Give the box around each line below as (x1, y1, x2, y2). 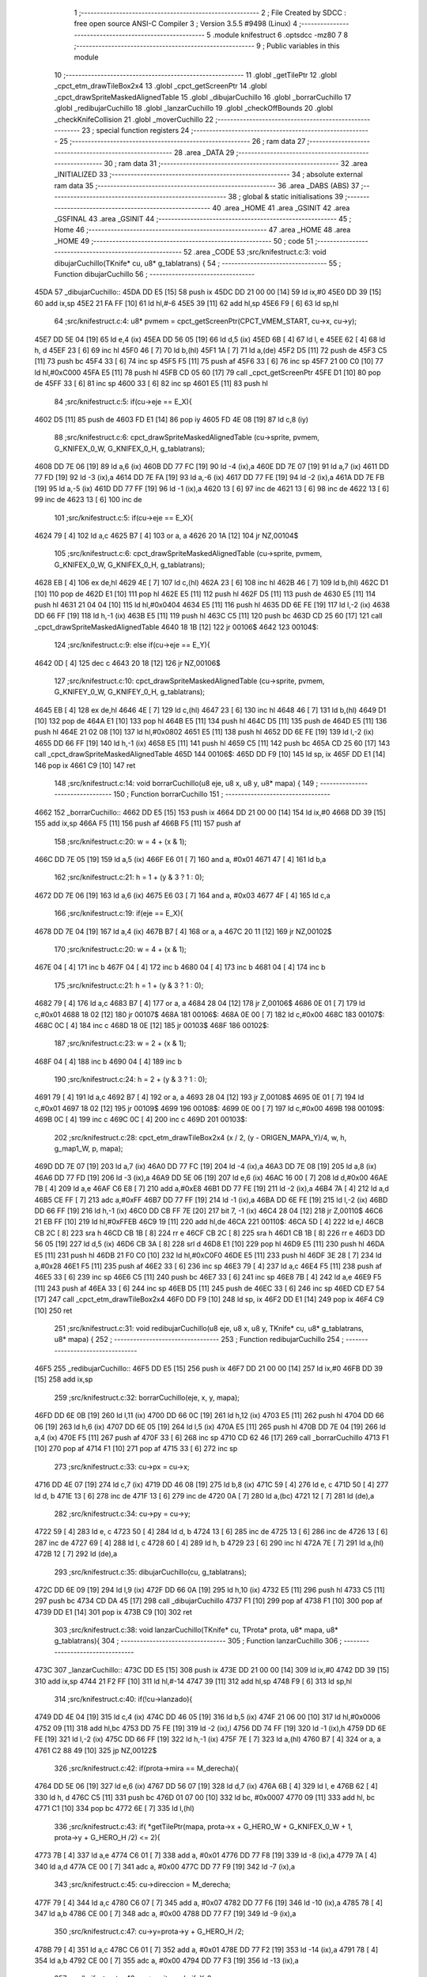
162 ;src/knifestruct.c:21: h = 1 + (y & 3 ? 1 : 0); (54, 872, 205, 882)
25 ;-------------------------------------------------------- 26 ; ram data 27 (59, 137, 306, 146)
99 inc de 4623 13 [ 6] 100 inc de (34, 495, 142, 505)
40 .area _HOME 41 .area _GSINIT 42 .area (212, 202, 350, 213)
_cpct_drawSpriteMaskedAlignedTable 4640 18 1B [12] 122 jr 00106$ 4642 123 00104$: (34, 622, 319, 632)
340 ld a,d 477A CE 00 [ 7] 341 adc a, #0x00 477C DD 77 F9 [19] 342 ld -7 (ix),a (34, 1862, 296, 1871)
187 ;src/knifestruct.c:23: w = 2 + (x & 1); (54, 1038, 187, 1048)
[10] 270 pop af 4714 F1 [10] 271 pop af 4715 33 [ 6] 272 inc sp (34, 1444, 238, 1453)
